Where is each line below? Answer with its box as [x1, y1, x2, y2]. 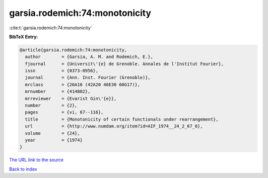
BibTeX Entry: [9, 34, 38, 40]
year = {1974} [25, 137, 83, 143]
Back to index [9, 166, 37, 172]
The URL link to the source [9, 157, 64, 163]
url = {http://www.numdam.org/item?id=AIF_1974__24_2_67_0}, [25, 123, 203, 129]
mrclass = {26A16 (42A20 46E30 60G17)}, [25, 82, 140, 87]
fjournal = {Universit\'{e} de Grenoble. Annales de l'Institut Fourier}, [25, 61, 224, 66]
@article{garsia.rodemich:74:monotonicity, [19, 47, 128, 53]
